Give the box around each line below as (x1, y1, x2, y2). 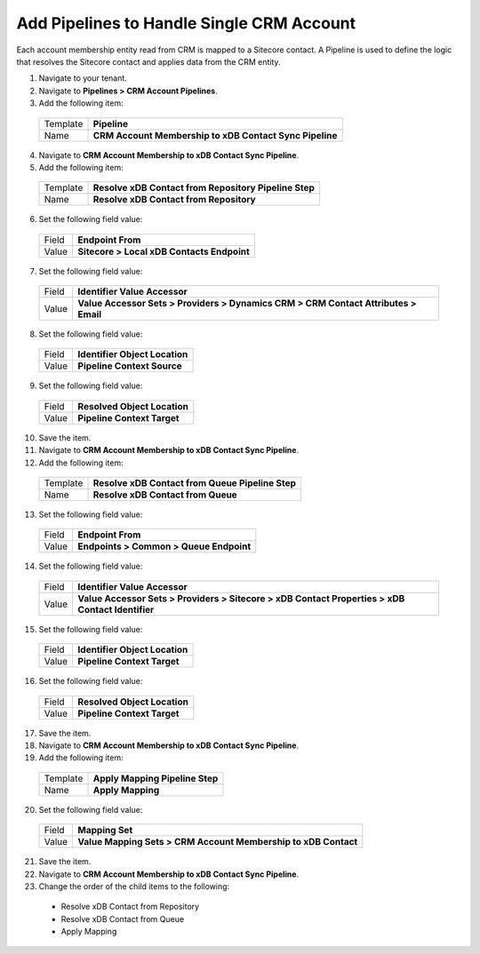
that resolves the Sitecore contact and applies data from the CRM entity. (16, 56, 281, 67)
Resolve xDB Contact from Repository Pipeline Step (92, 182, 316, 195)
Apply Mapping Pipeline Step (92, 772, 219, 784)
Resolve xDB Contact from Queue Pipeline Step (92, 477, 297, 489)
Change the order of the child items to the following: (38, 880, 230, 892)
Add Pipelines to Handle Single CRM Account (16, 13, 356, 33)
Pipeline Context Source (77, 360, 182, 372)
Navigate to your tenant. (38, 73, 128, 83)
